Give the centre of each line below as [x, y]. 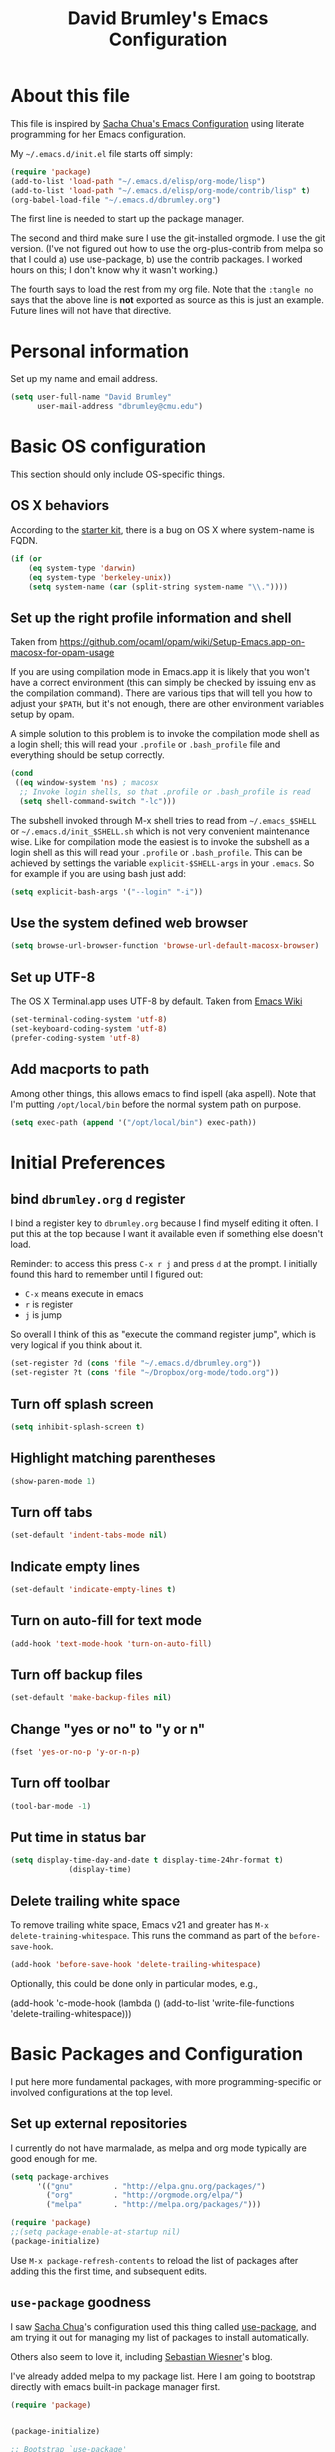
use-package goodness [81, 2302]
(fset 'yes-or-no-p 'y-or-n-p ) [75, 1752]
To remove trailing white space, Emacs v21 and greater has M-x [140, 1925]
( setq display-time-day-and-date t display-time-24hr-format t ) [147, 1860]
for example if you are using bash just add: [98, 873]
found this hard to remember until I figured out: [107, 1274]
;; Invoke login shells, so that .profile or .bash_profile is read [165, 792]
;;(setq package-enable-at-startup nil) [96, 2232]
